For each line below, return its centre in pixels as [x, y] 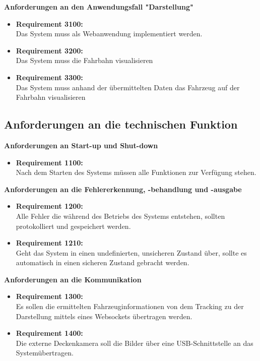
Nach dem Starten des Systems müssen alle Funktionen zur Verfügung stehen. [136, 172]
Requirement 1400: [49, 333]
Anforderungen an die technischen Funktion [121, 124]
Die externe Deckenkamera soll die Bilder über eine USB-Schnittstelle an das [135, 343]
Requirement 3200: [49, 50]
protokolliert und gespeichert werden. [73, 226]
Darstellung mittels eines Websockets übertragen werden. [104, 316]
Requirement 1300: [49, 296]
